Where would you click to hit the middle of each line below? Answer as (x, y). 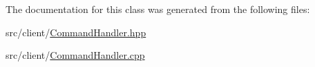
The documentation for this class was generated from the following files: (158, 9)
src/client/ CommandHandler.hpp (76, 32)
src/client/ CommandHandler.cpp (75, 55)
